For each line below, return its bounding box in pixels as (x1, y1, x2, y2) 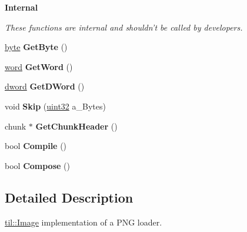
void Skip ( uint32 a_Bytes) (5, 100, 106, 112)
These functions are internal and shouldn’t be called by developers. (5, 21, 243, 33)
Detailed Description (5, 188, 133, 206)
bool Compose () (5, 159, 70, 171)
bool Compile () (5, 140, 67, 152)
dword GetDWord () (5, 80, 85, 92)
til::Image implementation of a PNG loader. (5, 216, 162, 228)
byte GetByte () (5, 41, 68, 53)
